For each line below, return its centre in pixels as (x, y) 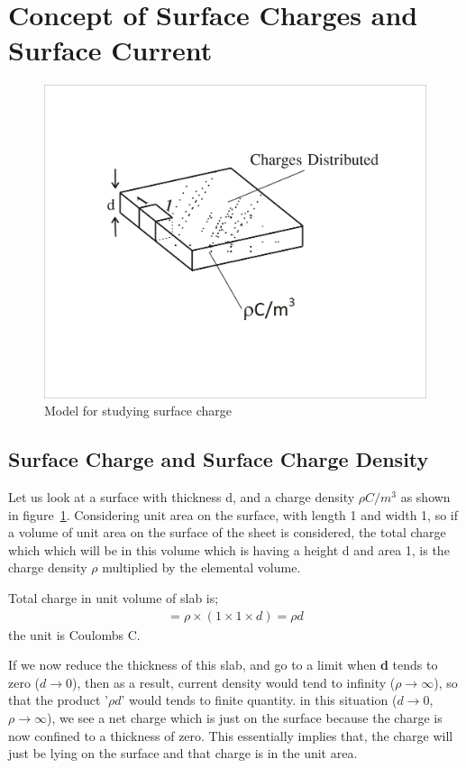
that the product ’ (58, 700)
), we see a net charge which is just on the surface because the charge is (244, 718)
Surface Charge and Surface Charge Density (219, 459)
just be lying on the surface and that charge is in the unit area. (183, 753)
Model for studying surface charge (138, 411)
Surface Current (110, 50)
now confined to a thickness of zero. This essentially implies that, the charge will (231, 735)
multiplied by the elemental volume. (201, 567)
